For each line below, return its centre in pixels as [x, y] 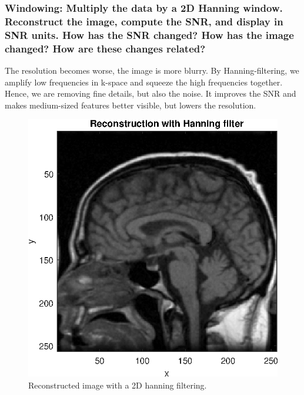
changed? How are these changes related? [105, 48]
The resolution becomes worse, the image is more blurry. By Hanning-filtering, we [152, 70]
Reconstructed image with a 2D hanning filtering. [118, 385]
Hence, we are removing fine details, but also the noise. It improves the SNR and [151, 93]
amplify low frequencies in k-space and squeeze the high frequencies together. [144, 82]
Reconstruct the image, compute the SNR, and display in [144, 21]
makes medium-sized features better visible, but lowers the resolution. [131, 105]
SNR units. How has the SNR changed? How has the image [149, 34]
